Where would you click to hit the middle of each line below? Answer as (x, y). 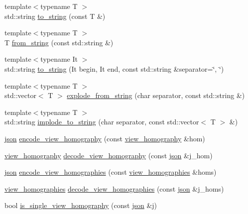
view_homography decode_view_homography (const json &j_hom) (109, 155)
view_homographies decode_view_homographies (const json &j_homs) (114, 188)
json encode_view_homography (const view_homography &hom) (105, 138)
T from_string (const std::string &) (59, 42)
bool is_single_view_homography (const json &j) (81, 205)
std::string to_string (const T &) (55, 16)
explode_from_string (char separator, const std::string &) (156, 95)
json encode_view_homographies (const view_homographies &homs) (111, 172)
